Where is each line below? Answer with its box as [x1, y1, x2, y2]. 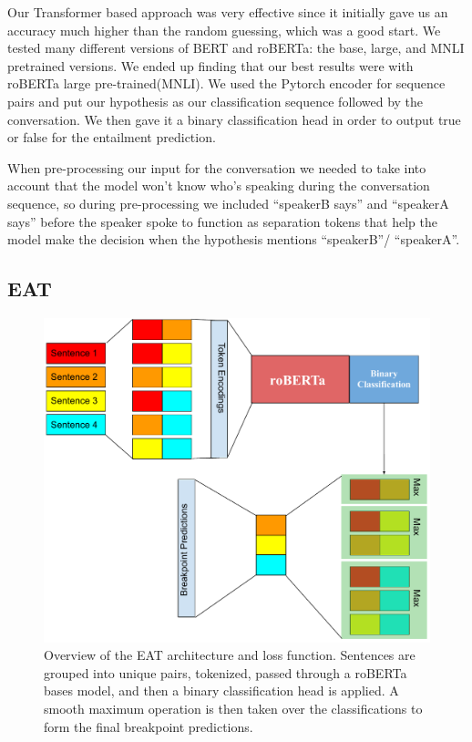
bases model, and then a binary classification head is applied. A [44, 681, 399, 700]
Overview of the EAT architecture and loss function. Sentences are [44, 645, 416, 665]
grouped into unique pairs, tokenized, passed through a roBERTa [44, 663, 407, 682]
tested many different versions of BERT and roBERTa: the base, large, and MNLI [7, 38, 465, 57]
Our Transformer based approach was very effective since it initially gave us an [7, 3, 448, 21]
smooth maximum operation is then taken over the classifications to [44, 698, 423, 717]
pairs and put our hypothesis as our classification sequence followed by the [7, 91, 424, 110]
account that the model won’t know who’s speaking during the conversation [7, 176, 430, 195]
